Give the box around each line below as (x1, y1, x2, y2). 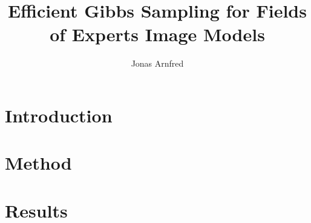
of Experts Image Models (50, 22, 265, 47)
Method (5, 150, 72, 175)
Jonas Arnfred (131, 57, 184, 70)
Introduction (5, 102, 113, 127)
